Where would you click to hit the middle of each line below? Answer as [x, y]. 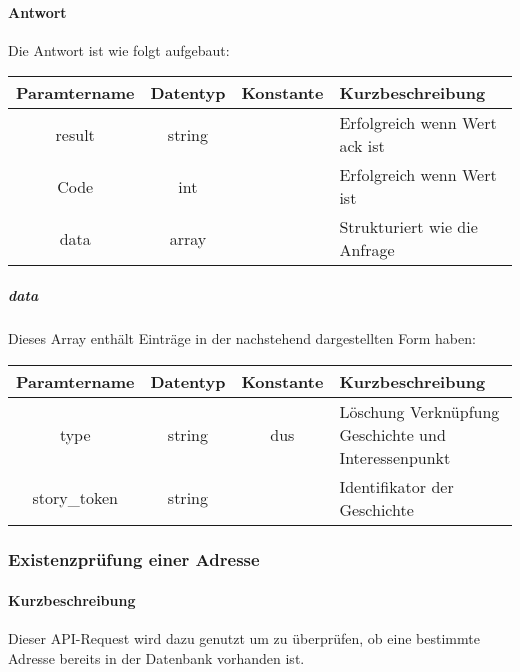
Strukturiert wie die [408, 227]
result [75, 134]
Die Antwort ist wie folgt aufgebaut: [119, 49]
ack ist [362, 146]
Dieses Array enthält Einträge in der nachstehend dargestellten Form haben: [242, 337]
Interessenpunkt [395, 457]
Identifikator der [396, 486]
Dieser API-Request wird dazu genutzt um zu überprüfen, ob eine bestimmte [244, 638]
